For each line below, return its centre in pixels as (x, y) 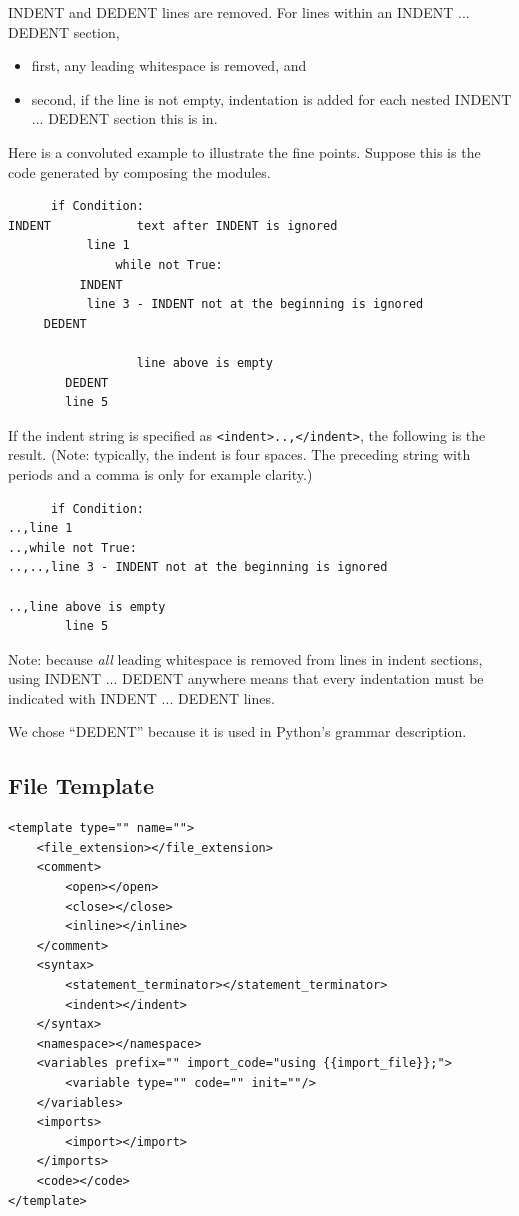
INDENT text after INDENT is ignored (173, 225)
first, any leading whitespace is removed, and (169, 65)
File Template (81, 785)
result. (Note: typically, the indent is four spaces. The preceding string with (239, 454)
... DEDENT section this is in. (124, 118)
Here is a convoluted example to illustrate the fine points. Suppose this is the (244, 151)
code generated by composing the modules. (139, 171)
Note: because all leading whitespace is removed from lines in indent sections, (245, 658)
